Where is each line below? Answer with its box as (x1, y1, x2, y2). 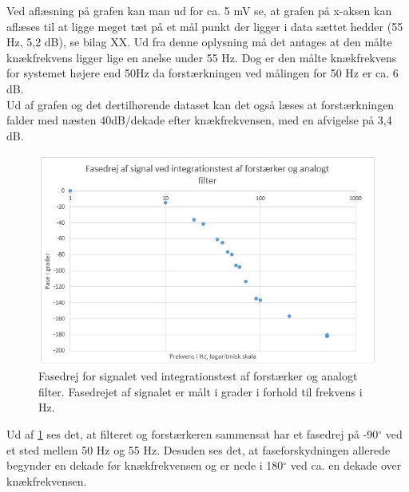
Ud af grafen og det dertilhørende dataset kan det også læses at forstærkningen (6, 96, 395, 112)
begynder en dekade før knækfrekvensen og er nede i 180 (6, 457, 284, 474)
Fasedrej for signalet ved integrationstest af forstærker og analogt (38, 368, 358, 384)
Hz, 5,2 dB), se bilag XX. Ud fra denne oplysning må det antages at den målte (6, 33, 392, 50)
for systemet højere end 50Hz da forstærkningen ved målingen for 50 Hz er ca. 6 (6, 65, 399, 81)
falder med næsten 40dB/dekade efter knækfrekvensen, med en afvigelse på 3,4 (6, 112, 392, 128)
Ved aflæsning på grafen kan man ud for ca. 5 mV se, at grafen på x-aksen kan (6, 2, 392, 18)
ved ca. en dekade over (290, 457, 402, 474)
